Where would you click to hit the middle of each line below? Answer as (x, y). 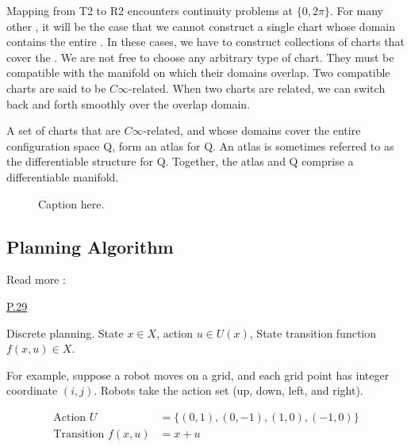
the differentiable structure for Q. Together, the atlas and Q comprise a (180, 161)
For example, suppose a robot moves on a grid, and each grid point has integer (198, 374)
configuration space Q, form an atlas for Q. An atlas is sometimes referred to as (200, 145)
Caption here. (71, 203)
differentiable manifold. (63, 176)
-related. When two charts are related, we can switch (257, 88)
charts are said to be (56, 88)
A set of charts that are (63, 130)
